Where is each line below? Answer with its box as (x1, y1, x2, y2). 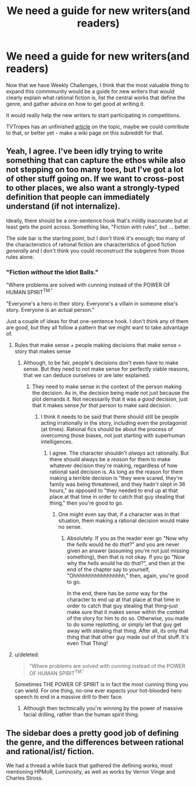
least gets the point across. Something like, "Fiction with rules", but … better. (6, 223, 191, 230)
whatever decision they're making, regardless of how (49, 462, 178, 469)
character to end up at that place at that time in (67, 596, 180, 603)
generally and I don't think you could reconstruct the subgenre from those (6, 247, 185, 254)
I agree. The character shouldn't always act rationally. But (49, 449, 189, 456)
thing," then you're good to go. (49, 499, 123, 506)
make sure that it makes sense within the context (67, 608, 185, 615)
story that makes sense (14, 348, 71, 355)
